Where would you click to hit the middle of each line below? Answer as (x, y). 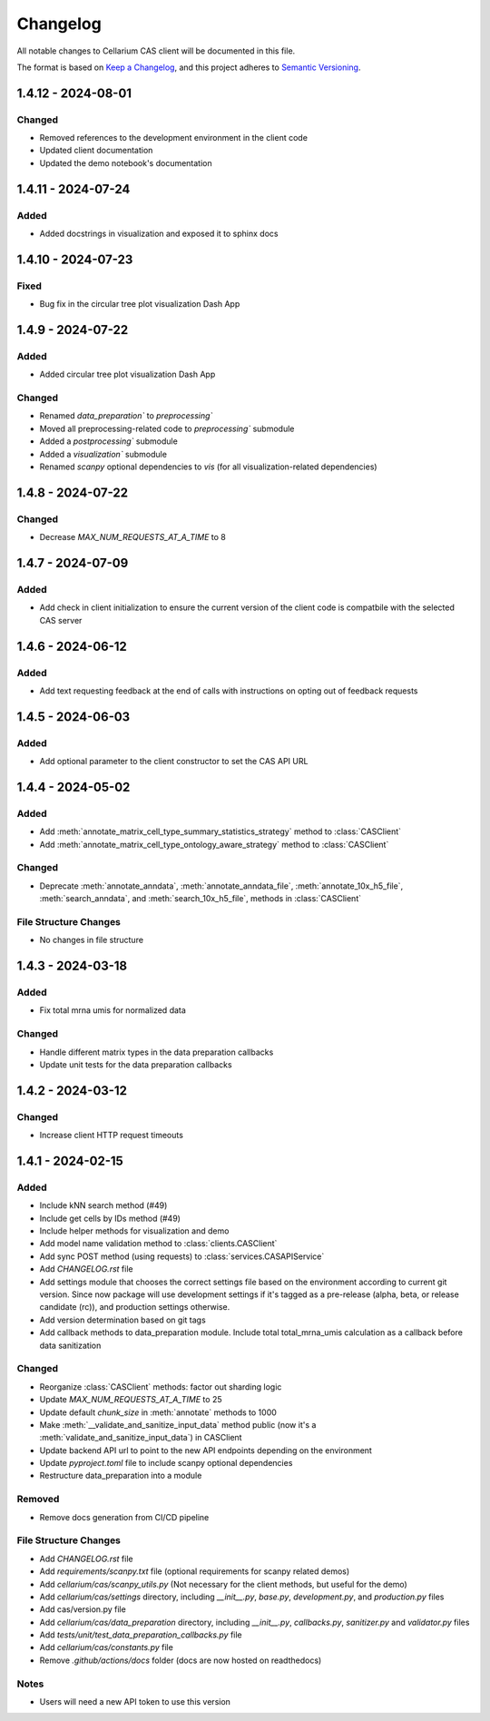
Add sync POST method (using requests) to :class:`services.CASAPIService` (182, 1256)
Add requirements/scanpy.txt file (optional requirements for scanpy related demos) (195, 1571)
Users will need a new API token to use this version (135, 1701)
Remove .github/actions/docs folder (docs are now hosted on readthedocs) (181, 1660)
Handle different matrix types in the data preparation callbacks (157, 1052)
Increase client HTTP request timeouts (111, 1136)
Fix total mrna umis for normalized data (113, 1010)
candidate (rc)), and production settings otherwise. (135, 1307)
